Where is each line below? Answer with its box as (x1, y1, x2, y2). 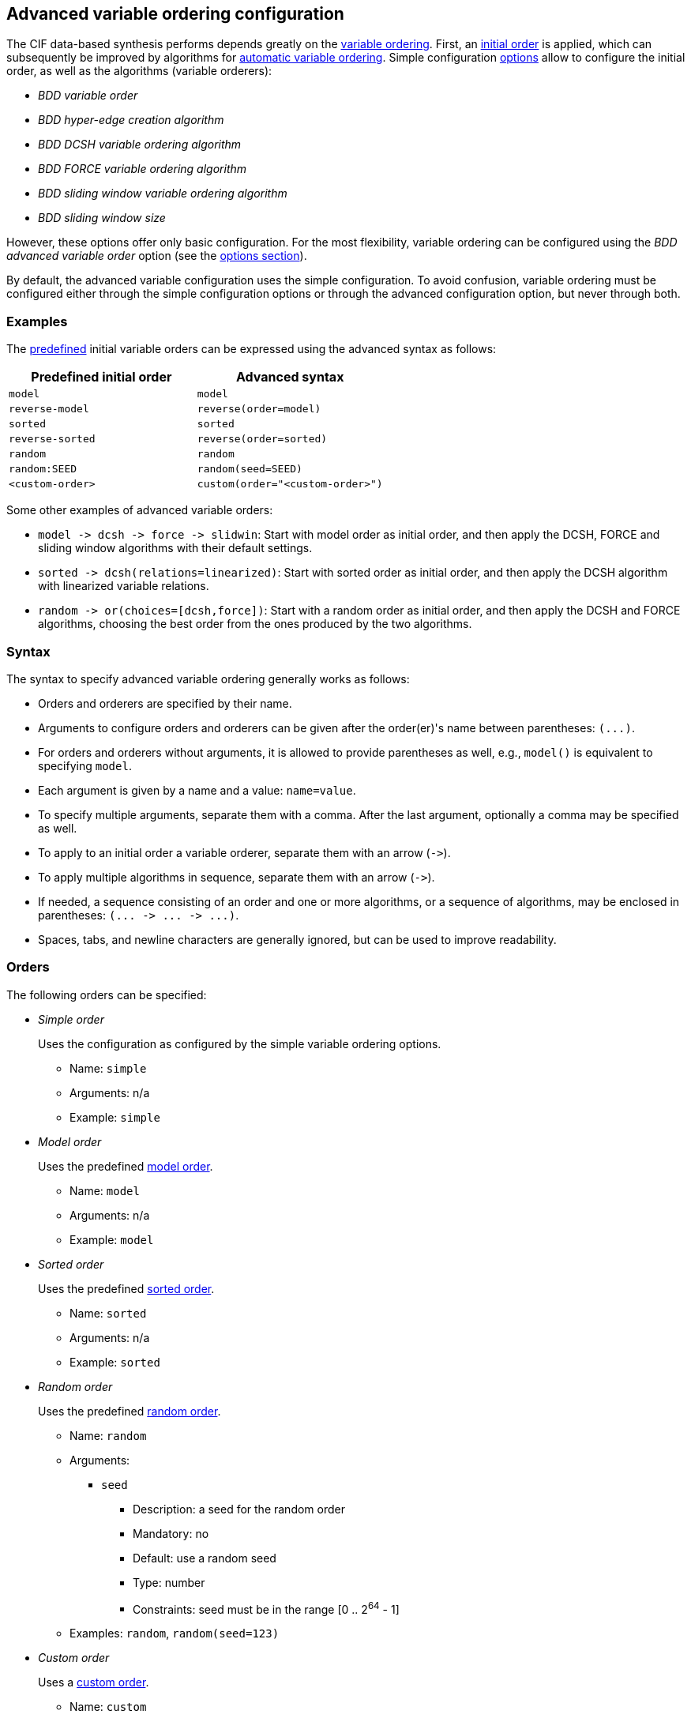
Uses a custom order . (38, 1675, 149, 1690)
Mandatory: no (133, 1526, 209, 1540)
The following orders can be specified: (6, 987, 207, 1002)
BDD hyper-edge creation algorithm (38, 113, 224, 127)
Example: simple (69, 1110, 160, 1124)
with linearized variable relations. (38, 579, 209, 593)
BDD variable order (38, 88, 138, 103)
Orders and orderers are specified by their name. (38, 696, 292, 710)
